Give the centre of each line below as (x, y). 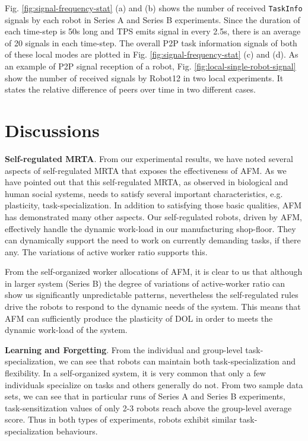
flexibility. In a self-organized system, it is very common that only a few (135, 373)
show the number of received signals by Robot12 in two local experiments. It (144, 77)
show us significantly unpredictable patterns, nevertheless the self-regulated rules (152, 295)
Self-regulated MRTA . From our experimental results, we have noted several (149, 158)
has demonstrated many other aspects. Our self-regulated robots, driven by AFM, (154, 216)
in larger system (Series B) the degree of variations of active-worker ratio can (145, 283)
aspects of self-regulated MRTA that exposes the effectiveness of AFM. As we (146, 170)
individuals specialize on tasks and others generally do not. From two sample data (154, 384)
